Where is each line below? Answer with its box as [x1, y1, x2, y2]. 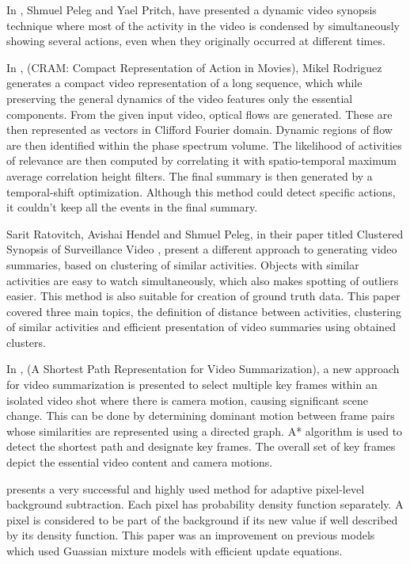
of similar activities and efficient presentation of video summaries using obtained [6, 318, 397, 335]
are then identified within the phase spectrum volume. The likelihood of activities [6, 136, 402, 153]
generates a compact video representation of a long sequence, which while [6, 74, 363, 91]
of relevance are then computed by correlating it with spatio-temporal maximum [6, 152, 397, 169]
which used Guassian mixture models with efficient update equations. [6, 543, 343, 558]
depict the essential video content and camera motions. [6, 454, 273, 471]
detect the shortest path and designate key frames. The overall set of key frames [6, 438, 396, 455]
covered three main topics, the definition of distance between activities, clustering [6, 303, 401, 319]
